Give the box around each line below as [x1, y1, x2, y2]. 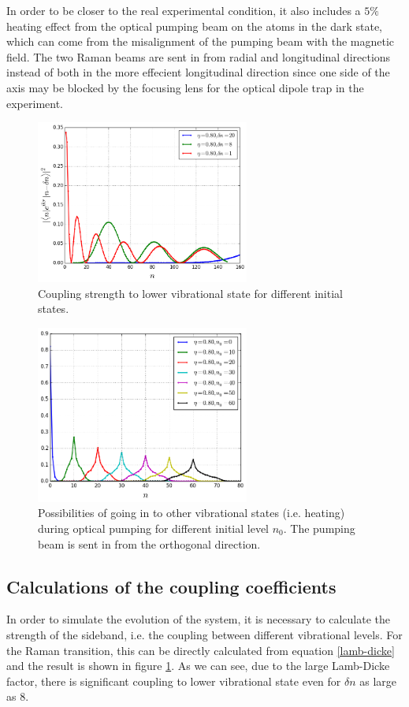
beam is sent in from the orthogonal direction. [38, 535, 261, 552]
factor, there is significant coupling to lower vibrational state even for [6, 672, 341, 689]
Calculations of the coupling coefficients [6, 574, 336, 598]
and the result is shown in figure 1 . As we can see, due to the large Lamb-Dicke [6, 657, 390, 674]
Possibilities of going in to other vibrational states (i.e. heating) [38, 504, 345, 521]
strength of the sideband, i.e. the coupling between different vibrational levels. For [6, 627, 403, 643]
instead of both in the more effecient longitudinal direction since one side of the [6, 64, 390, 80]
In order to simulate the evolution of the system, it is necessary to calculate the [6, 611, 391, 627]
